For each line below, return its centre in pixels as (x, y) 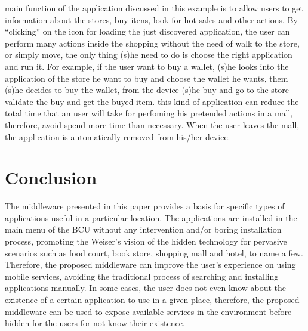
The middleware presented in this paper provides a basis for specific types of (145, 206)
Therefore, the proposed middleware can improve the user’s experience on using (150, 265)
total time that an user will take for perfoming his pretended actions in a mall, (149, 113)
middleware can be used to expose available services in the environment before (148, 311)
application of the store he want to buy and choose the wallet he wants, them (147, 78)
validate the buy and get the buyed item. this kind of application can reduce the (152, 101)
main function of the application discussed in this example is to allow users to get (154, 8)
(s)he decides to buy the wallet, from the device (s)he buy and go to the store (147, 90)
